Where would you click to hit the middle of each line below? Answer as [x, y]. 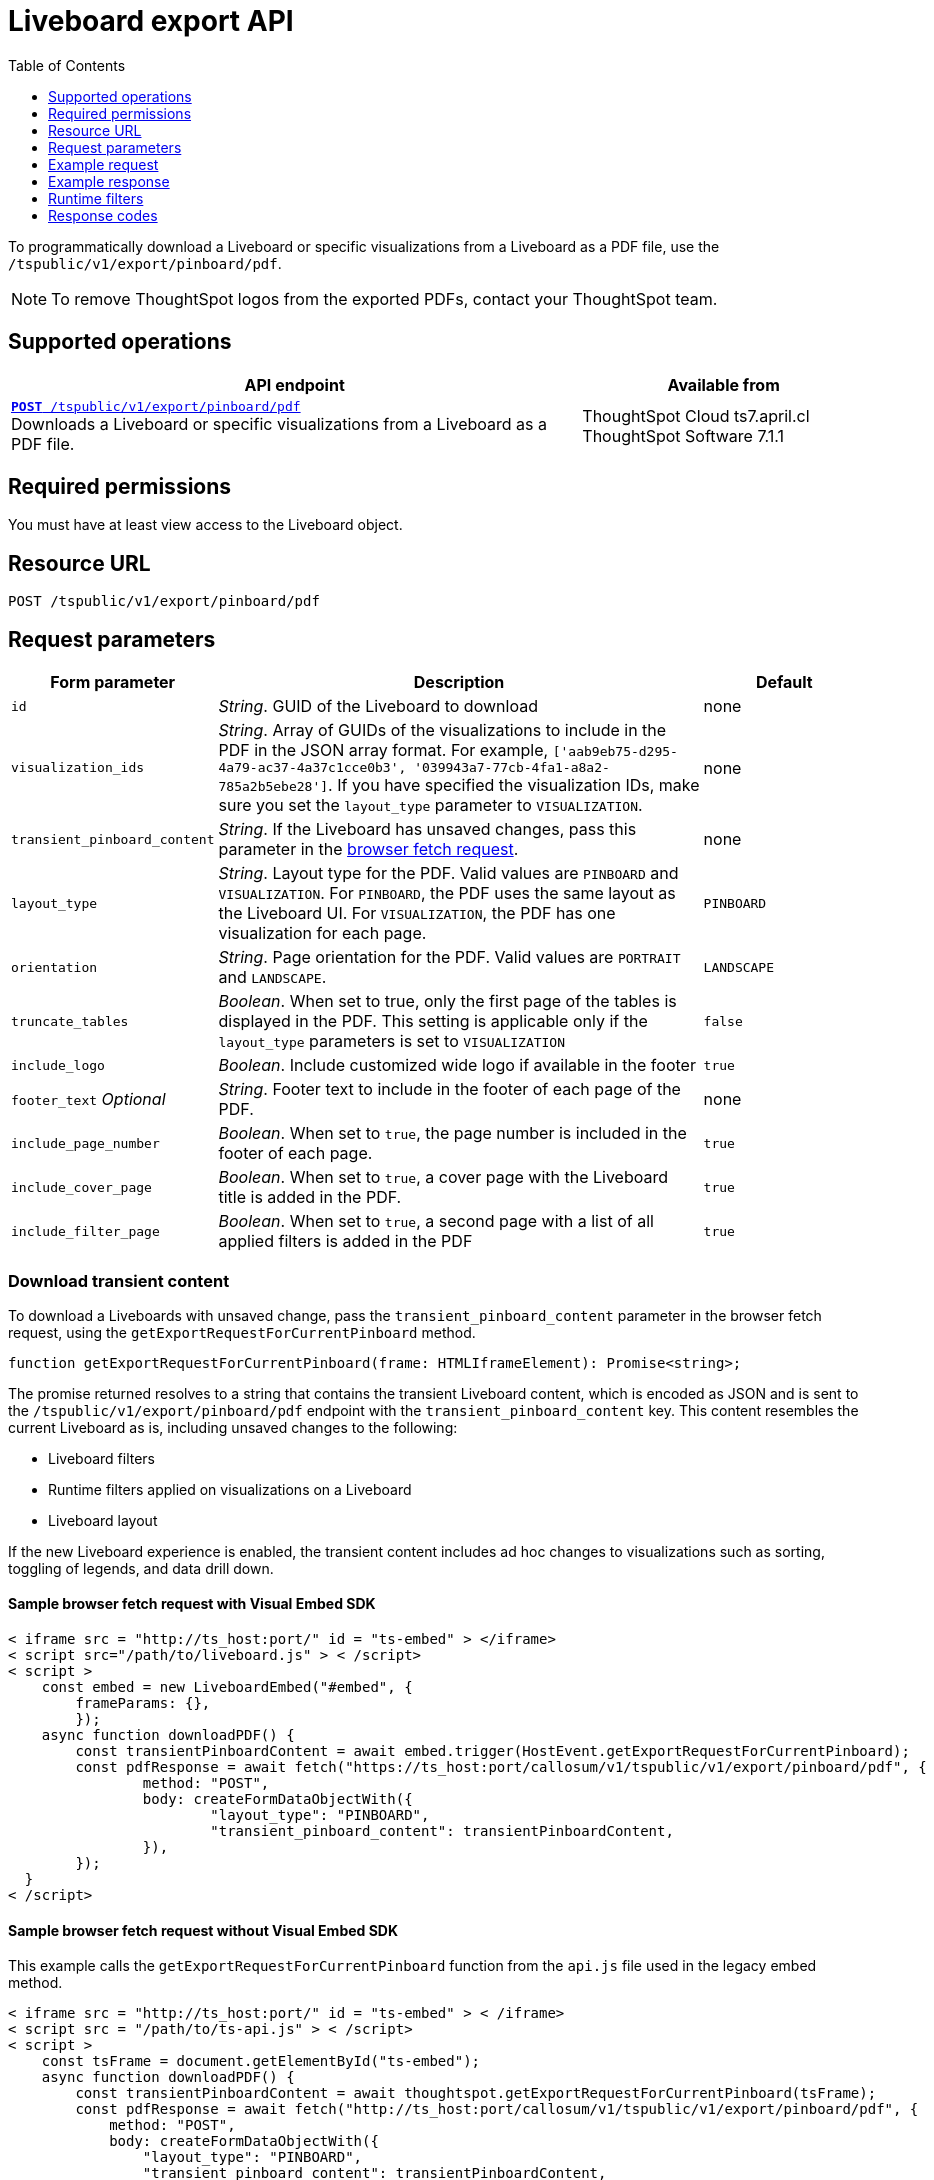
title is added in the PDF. [310, 1197]
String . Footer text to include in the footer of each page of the [449, 1089]
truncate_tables [70, 1021]
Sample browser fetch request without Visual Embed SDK [203, 1930]
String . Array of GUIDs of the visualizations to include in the [442, 730]
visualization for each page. [322, 933]
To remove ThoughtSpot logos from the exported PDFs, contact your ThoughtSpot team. [384, 298]
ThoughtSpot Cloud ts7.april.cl [696, 416]
